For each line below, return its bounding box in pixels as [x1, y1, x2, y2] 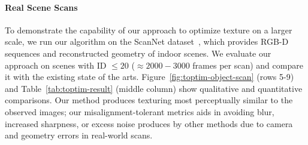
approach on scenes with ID [5, 58, 107, 71]
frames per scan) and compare [192, 58, 303, 71]
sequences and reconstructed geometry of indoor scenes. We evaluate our [5, 47, 271, 59]
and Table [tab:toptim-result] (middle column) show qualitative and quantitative [5, 82, 303, 94]
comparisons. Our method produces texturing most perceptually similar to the [5, 94, 293, 106]
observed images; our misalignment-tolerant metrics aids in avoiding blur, [5, 105, 274, 118]
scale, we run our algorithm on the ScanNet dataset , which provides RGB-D [5, 35, 289, 48]
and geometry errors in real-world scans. [5, 129, 153, 141]
